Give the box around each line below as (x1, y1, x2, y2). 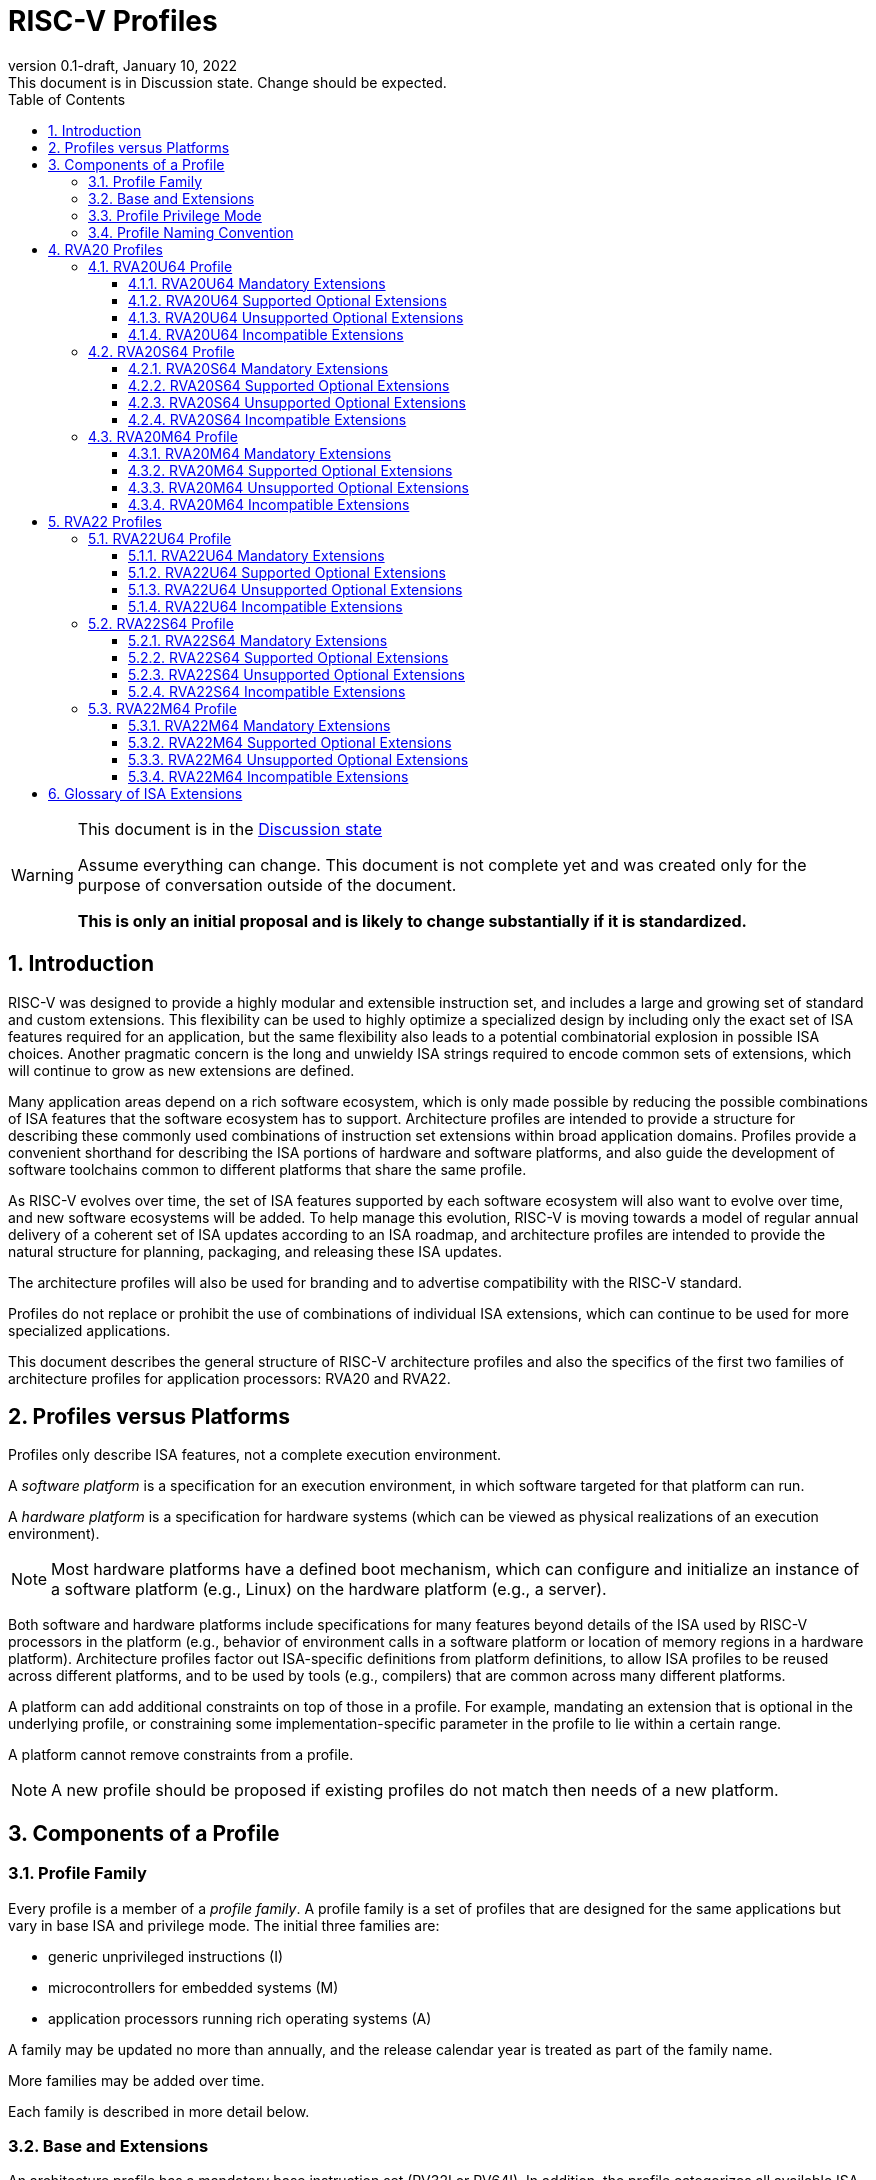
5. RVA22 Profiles (48, 512, 162, 530)
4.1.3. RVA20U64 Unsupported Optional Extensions (128, 308, 464, 326)
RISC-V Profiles (8, 4, 218, 38)
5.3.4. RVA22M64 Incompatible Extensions (128, 767, 409, 785)
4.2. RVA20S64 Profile (88, 342, 235, 360)
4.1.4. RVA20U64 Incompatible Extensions (128, 325, 404, 343)
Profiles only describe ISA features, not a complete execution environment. (8, 1446, 502, 1464)
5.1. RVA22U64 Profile (88, 529, 232, 547)
